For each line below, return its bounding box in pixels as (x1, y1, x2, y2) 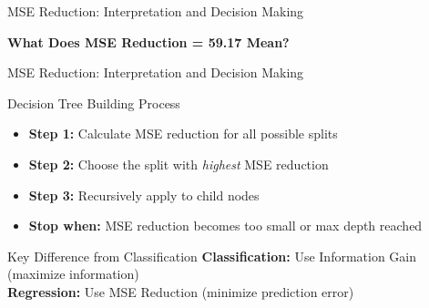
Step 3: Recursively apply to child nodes (28, 185, 260, 204)
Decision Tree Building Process (7, 93, 180, 112)
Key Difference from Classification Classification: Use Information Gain (7, 246, 417, 265)
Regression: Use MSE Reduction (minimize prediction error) (7, 282, 354, 301)
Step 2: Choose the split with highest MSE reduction (28, 154, 329, 173)
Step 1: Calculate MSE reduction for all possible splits (28, 124, 338, 143)
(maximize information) (7, 264, 139, 283)
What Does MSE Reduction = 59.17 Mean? (7, 32, 290, 51)
